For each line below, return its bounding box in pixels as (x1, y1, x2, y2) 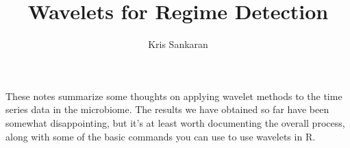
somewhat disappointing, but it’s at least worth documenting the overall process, (5, 115, 345, 129)
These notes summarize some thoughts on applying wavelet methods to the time (5, 88, 342, 103)
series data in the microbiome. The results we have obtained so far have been (5, 102, 329, 116)
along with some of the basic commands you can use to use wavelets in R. (5, 129, 316, 143)
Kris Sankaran (148, 37, 208, 51)
